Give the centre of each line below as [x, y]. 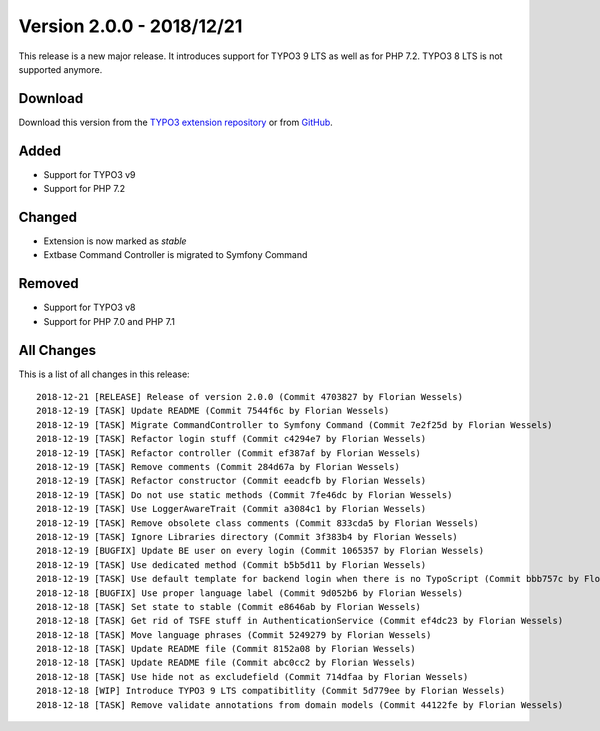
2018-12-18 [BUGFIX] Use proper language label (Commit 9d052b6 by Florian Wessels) [250, 593]
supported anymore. [60, 69]
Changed [47, 216]
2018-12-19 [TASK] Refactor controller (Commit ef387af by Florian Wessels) [229, 453]
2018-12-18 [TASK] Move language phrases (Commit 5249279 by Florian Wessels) [234, 634]
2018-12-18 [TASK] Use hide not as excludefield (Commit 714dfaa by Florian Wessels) [252, 676]
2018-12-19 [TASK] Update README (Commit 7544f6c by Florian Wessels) [213, 411]
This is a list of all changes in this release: [104, 374]
